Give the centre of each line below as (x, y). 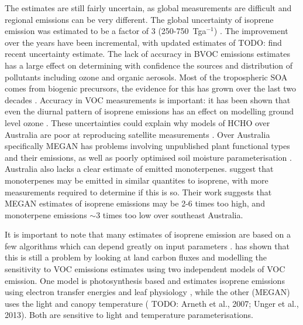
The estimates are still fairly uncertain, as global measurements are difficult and (148, 8)
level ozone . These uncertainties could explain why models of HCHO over (137, 122)
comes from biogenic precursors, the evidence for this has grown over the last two (151, 88)
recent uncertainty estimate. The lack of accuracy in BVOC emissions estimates (147, 54)
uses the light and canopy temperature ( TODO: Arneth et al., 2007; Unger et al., (152, 303)
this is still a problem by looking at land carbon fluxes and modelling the (136, 257)
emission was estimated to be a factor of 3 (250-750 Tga (106, 31)
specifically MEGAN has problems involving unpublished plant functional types (147, 146)
